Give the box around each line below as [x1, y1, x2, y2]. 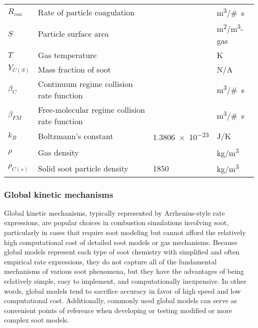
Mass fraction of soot [38, 63, 111, 75]
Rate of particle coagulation [38, 6, 135, 18]
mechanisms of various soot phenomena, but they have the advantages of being [4, 266, 244, 276]
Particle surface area [38, 28, 109, 40]
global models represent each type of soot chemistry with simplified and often [4, 246, 240, 257]
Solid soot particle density [38, 162, 129, 174]
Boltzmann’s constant [38, 130, 114, 142]
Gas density [38, 146, 79, 158]
